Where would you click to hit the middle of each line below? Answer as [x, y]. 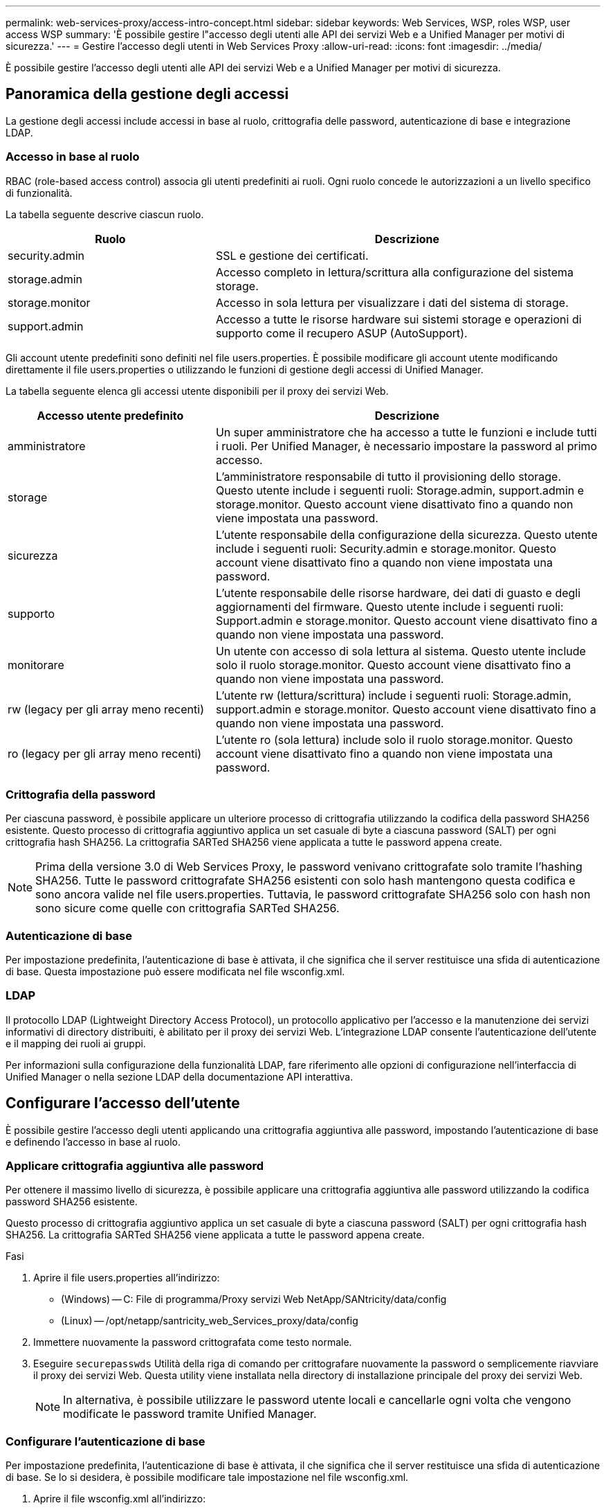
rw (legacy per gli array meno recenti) [106, 709]
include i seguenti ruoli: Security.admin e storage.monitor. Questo [386, 548]
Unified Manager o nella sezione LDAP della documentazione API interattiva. [180, 1076]
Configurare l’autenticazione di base [105, 1441]
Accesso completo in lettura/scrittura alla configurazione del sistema [394, 272]
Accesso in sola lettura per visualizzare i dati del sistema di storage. [392, 302]
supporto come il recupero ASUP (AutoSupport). [341, 333]
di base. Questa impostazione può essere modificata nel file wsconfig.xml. [175, 972]
